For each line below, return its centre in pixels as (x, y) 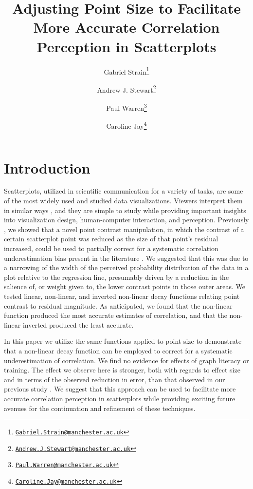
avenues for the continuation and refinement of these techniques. (100, 408)
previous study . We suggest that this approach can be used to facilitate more (120, 389)
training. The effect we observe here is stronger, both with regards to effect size (122, 370)
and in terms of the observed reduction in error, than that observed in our (115, 379)
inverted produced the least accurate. (78, 324)
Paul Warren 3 (126, 107)
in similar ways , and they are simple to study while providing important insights (125, 210)
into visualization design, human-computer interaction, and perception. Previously (126, 220)
